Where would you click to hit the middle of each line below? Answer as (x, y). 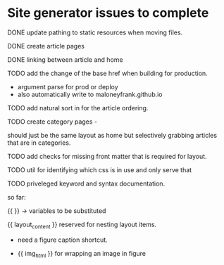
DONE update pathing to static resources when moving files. (95, 32)
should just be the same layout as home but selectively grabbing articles (112, 135)
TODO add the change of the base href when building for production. (107, 73)
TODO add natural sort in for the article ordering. (78, 108)
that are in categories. (39, 143)
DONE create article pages (46, 46)
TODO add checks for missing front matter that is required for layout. (107, 156)
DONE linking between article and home (65, 59)
